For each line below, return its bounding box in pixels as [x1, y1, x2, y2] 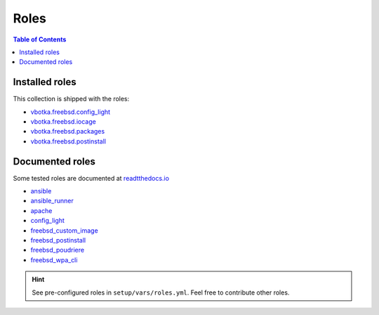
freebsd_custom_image [30, 226, 98, 235]
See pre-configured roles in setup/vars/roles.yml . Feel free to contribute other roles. [32, 288, 290, 297]
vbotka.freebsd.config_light [30, 108, 111, 116]
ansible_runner [30, 197, 74, 205]
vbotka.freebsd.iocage [30, 117, 96, 126]
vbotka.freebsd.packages [30, 127, 105, 136]
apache [30, 206, 53, 214]
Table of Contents [13, 35, 67, 44]
